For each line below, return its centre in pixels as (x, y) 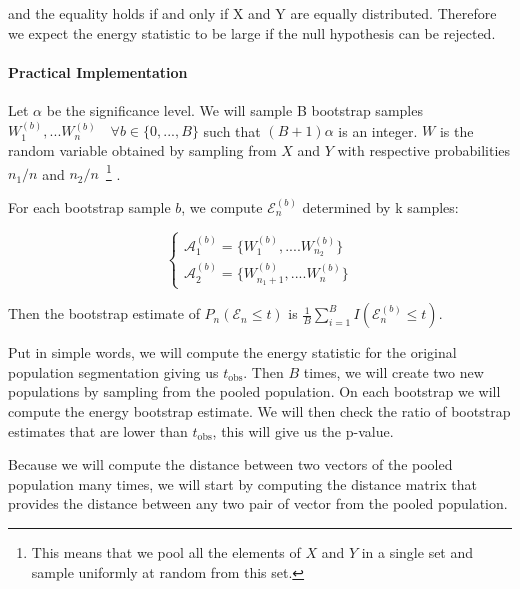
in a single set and (417, 552)
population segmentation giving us (113, 371)
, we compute (222, 206)
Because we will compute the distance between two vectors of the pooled (230, 464)
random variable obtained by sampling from (142, 149)
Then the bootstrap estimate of (104, 313)
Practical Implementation (98, 71)
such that (232, 130)
